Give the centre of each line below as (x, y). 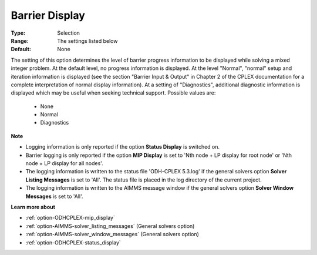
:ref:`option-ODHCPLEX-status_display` (73, 242)
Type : (18, 33)
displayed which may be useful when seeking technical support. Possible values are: (113, 93)
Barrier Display (48, 15)
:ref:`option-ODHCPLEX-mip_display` (70, 218)
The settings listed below (87, 41)
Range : (20, 41)
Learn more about (33, 207)
